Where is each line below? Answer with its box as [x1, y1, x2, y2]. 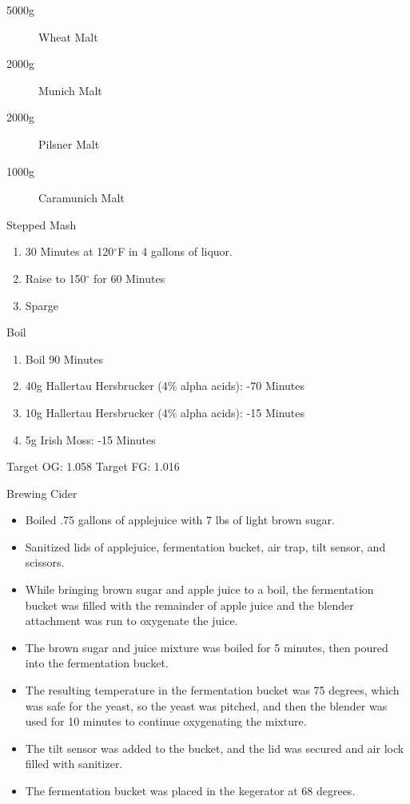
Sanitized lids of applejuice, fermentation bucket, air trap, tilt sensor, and [25, 538, 386, 555]
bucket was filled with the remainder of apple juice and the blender [25, 596, 354, 613]
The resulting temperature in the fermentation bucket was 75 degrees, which [25, 682, 400, 699]
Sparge [25, 297, 59, 313]
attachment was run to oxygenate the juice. [25, 612, 238, 629]
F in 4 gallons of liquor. [117, 243, 233, 260]
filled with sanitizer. [25, 755, 123, 772]
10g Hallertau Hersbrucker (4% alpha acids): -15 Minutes [25, 404, 305, 420]
